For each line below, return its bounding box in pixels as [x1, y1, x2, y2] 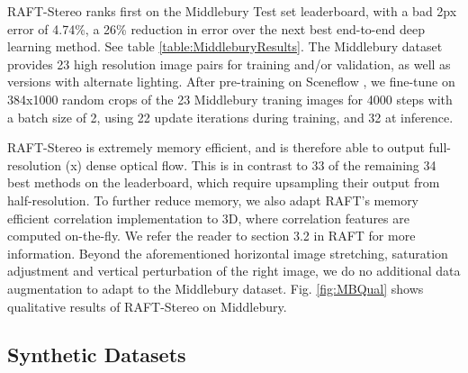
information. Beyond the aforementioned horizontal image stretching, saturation [7, 243, 448, 262]
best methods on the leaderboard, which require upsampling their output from [7, 173, 440, 192]
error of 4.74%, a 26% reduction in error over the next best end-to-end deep [7, 19, 425, 38]
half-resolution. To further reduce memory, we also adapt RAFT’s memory [7, 190, 419, 209]
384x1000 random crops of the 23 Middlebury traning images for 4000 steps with [7, 89, 453, 108]
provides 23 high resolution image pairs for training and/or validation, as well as [7, 54, 451, 73]
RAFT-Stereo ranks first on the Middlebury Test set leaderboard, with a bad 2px [7, 2, 457, 20]
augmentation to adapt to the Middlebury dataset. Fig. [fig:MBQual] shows [7, 278, 424, 297]
